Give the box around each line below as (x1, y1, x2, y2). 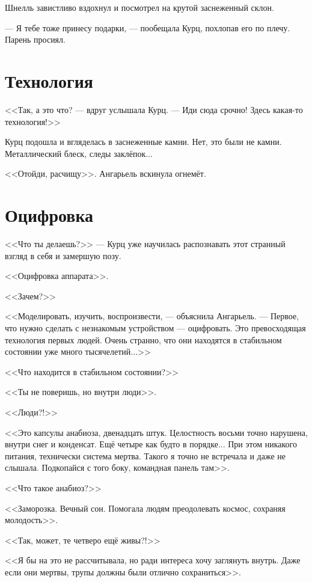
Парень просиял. (5, 33, 66, 46)
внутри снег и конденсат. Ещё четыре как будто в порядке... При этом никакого (5, 438, 297, 450)
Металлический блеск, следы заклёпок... (5, 147, 153, 159)
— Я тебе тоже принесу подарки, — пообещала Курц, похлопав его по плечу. (5, 21, 290, 34)
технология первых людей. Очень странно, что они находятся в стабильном (5, 333, 282, 346)
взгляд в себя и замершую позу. (5, 249, 121, 262)
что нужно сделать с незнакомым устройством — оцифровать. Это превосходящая (5, 321, 306, 334)
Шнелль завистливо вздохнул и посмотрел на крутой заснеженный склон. (5, 1, 274, 13)
